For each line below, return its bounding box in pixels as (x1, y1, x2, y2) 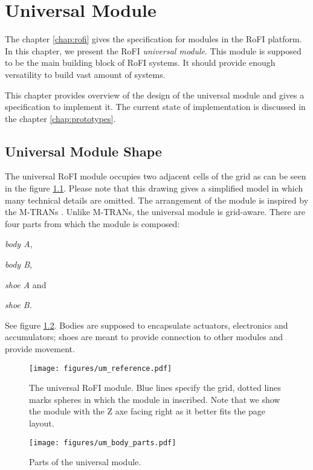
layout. (29, 417, 54, 430)
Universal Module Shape (5, 141, 162, 160)
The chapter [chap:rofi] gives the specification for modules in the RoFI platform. (5, 33, 302, 45)
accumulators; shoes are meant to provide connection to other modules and (5, 330, 283, 343)
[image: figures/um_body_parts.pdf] (29, 438, 176, 447)
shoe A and (5, 278, 47, 291)
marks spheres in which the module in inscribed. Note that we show (29, 393, 280, 405)
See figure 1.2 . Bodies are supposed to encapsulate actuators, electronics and (5, 318, 288, 331)
